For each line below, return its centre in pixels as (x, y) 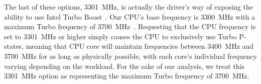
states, (14, 46)
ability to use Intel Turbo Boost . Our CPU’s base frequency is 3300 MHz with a (130, 16)
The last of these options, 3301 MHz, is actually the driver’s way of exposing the (128, 7)
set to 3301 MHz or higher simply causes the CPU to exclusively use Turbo (120, 36)
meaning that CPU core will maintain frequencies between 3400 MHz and (140, 46)
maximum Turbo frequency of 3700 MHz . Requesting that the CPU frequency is (130, 26)
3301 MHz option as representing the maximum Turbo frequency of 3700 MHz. (127, 76)
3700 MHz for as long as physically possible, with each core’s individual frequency (130, 56)
